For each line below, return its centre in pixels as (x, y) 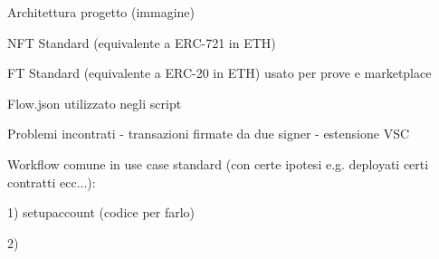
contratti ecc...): (52, 182)
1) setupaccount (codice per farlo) (101, 212)
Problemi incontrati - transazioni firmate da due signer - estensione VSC (209, 134)
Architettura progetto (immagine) (101, 12)
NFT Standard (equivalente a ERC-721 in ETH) (142, 42)
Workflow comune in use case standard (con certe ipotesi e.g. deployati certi (218, 163)
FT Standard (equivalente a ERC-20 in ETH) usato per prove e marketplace (219, 73)
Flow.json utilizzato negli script (95, 103)
